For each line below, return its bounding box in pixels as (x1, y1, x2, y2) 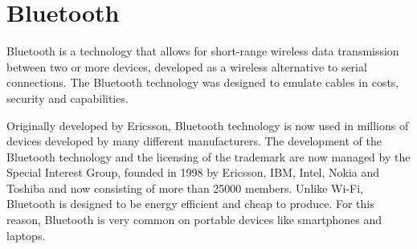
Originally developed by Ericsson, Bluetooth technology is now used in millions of (6, 116, 409, 133)
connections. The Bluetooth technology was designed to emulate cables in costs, (6, 74, 399, 91)
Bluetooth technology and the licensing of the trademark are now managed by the (6, 148, 411, 165)
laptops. (6, 227, 46, 243)
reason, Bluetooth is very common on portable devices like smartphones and (6, 211, 382, 228)
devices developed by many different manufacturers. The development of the (6, 133, 382, 149)
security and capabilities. (6, 89, 129, 106)
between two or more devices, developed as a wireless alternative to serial (6, 58, 367, 75)
